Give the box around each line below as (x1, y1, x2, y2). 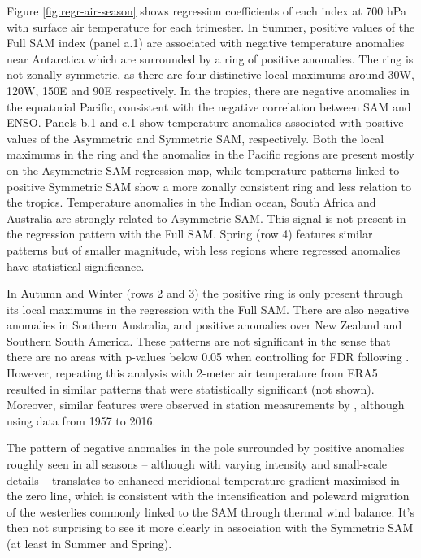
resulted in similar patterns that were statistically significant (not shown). (7, 380, 375, 397)
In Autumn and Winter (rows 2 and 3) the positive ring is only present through (7, 285, 403, 302)
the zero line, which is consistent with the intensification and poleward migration (7, 487, 410, 504)
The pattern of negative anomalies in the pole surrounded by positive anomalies (7, 439, 405, 456)
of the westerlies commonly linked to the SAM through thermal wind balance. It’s (7, 503, 415, 520)
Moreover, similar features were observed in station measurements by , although (7, 396, 405, 413)
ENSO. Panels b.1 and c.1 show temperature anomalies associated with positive (7, 114, 404, 131)
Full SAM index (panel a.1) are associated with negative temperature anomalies (7, 34, 405, 51)
